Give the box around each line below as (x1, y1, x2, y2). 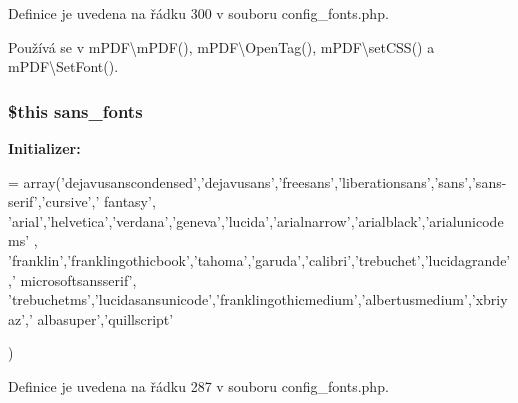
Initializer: (8, 138, 81, 158)
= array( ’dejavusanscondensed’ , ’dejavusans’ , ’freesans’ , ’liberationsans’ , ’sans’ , (8, 171, 472, 192)
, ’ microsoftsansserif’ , (8, 269, 137, 290)
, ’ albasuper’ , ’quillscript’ (25, 308, 174, 329)
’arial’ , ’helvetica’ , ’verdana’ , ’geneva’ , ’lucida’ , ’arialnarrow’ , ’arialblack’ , (8, 210, 426, 231)
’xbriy (471, 289, 508, 310)
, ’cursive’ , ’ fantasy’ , (37, 191, 156, 212)
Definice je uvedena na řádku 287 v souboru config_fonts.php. (8, 375, 389, 396)
